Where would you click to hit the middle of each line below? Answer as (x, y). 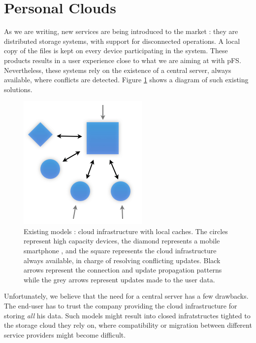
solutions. (18, 89)
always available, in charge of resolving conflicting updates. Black (122, 260)
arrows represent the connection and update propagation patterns (123, 270)
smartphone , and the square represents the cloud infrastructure (120, 251)
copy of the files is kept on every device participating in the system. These (116, 51)
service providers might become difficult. (65, 334)
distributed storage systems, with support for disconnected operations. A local (122, 41)
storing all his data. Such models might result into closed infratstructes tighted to (127, 315)
